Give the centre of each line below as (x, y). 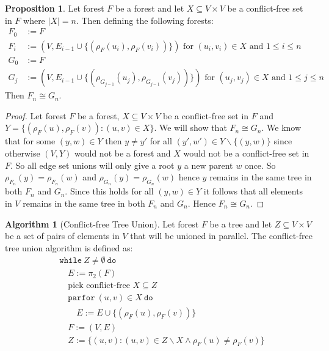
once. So (260, 165)
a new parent (208, 165)
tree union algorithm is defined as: (69, 247)
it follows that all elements (253, 191)
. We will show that (190, 127)
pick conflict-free (99, 286)
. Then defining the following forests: (145, 20)
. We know (281, 127)
